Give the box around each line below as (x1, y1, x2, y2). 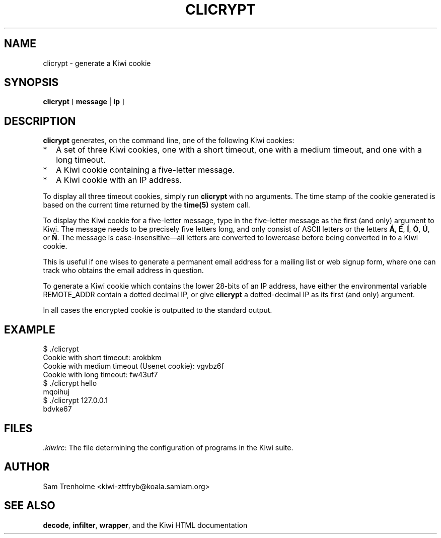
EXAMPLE (4, 323, 55, 336)
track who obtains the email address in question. (43, 266, 204, 275)
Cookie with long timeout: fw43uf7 (43, 370, 158, 379)
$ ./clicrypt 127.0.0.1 (43, 396, 108, 405)
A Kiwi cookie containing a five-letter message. (56, 165, 235, 175)
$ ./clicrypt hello (43, 379, 97, 388)
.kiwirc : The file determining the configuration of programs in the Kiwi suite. (43, 443, 293, 452)
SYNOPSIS (4, 76, 59, 89)
